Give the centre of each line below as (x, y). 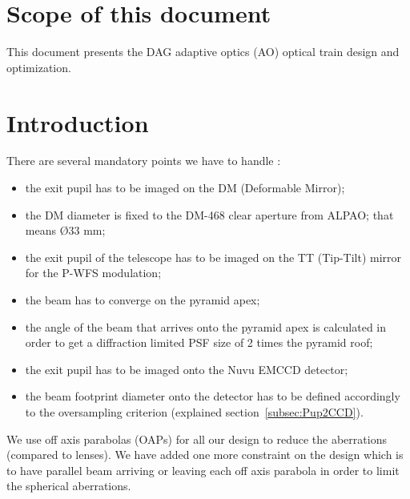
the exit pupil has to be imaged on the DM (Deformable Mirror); (185, 188)
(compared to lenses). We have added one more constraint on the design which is (205, 455)
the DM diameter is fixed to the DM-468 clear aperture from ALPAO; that (209, 214)
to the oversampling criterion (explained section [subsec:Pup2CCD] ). (194, 411)
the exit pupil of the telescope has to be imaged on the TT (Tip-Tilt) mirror (213, 257)
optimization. (39, 67)
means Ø (47, 230)
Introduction (78, 122)
